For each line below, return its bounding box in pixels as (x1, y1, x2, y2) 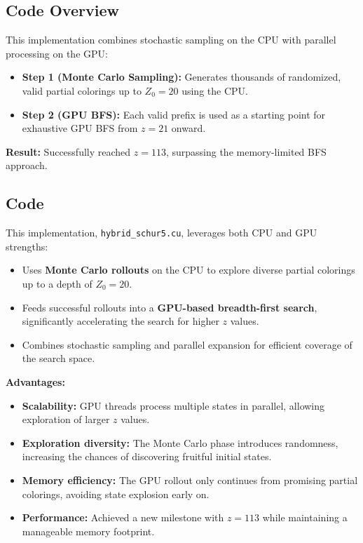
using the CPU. (181, 83, 248, 98)
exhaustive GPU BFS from (22, 121, 138, 135)
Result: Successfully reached (6, 144, 131, 159)
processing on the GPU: (6, 46, 108, 60)
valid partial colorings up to (22, 83, 142, 98)
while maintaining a (262, 510, 348, 525)
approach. (6, 158, 48, 173)
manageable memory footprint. (22, 523, 155, 538)
